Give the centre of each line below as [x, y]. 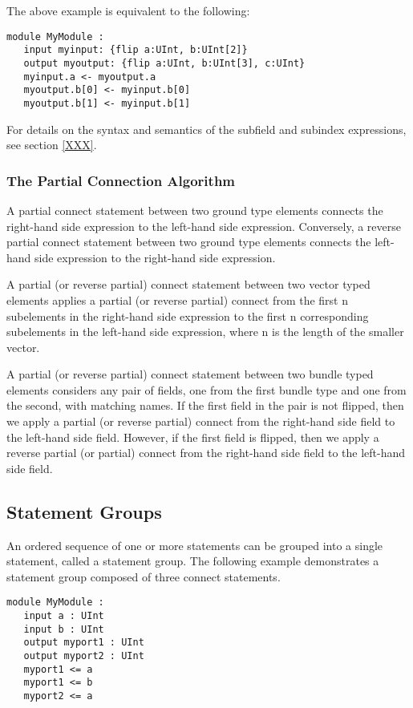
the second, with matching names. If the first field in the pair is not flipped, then [205, 405]
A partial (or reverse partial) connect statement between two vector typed [188, 284]
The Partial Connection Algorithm [121, 180]
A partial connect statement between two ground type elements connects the [195, 210]
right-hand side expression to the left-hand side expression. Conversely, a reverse [204, 226]
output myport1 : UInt [84, 643]
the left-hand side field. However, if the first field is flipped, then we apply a [193, 437]
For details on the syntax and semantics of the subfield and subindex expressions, [206, 129]
